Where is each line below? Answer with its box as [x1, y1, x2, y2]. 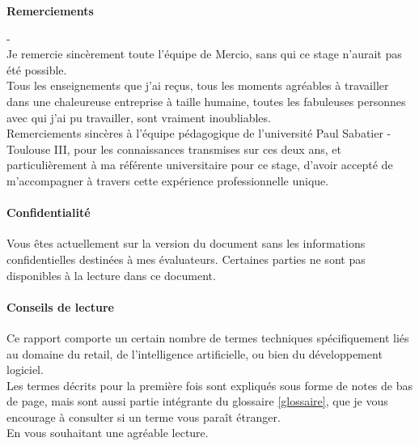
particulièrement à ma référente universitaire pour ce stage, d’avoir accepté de [6, 156, 393, 173]
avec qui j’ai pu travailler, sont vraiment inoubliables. [6, 108, 271, 125]
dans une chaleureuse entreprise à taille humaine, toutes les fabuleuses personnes [6, 92, 406, 109]
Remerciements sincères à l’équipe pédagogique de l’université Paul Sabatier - [6, 125, 391, 142]
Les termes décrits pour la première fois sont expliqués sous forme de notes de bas [6, 376, 413, 393]
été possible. [6, 61, 67, 78]
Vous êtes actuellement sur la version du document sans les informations [6, 235, 366, 252]
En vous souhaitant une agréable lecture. [6, 424, 209, 441]
